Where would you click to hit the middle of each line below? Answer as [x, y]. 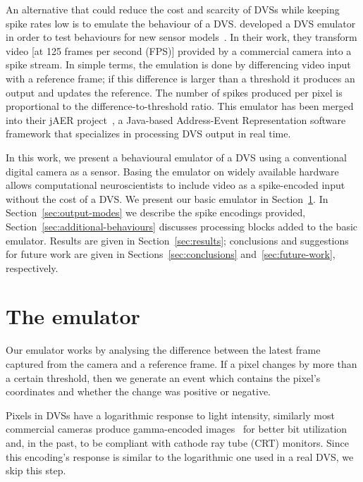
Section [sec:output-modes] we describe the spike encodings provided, [156, 212]
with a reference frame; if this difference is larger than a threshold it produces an [180, 78]
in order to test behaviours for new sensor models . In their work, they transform [181, 37]
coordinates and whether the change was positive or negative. [138, 391]
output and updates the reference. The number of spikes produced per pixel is [174, 92]
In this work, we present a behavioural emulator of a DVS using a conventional [176, 157]
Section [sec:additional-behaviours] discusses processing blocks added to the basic [182, 226]
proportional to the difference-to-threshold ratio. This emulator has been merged [180, 106]
